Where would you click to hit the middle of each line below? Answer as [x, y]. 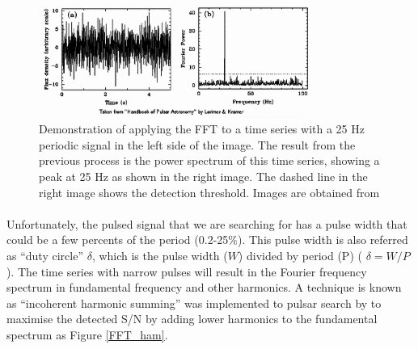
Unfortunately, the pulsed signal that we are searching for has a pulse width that [207, 223]
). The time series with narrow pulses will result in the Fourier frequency [187, 271]
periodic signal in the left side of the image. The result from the [197, 144]
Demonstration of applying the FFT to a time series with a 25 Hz [202, 129]
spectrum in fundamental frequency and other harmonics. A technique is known [204, 287]
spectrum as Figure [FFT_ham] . [87, 335]
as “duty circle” [45, 256]
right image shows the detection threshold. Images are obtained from [209, 192]
